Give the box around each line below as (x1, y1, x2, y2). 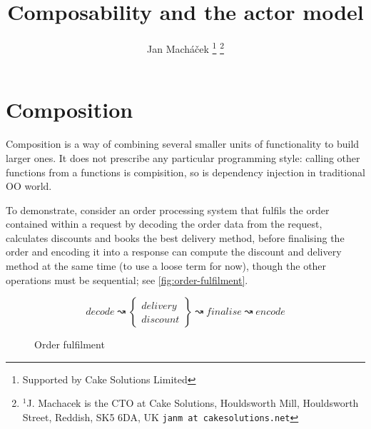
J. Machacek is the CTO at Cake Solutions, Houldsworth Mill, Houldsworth (26, 395, 359, 410)
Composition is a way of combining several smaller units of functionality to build (6, 136, 360, 151)
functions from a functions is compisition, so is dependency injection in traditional (6, 164, 365, 179)
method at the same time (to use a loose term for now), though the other (6, 258, 327, 273)
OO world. (6, 178, 52, 193)
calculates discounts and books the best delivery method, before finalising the (6, 230, 345, 245)
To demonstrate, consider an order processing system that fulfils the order (6, 202, 330, 217)
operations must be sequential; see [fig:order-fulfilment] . (6, 272, 248, 287)
